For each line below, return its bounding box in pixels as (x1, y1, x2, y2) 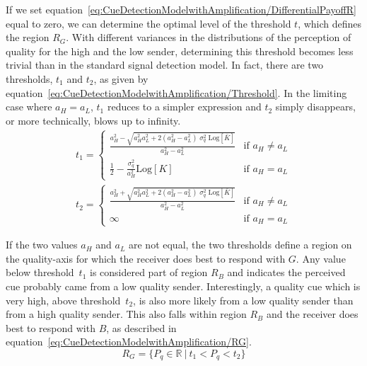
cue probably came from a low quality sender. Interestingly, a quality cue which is (6, 279, 361, 294)
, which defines (298, 16, 362, 30)
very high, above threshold (6, 292, 121, 307)
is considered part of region (89, 265, 208, 280)
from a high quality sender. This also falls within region (6, 307, 247, 321)
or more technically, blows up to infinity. (6, 113, 181, 127)
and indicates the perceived (227, 265, 346, 280)
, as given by (93, 71, 148, 86)
